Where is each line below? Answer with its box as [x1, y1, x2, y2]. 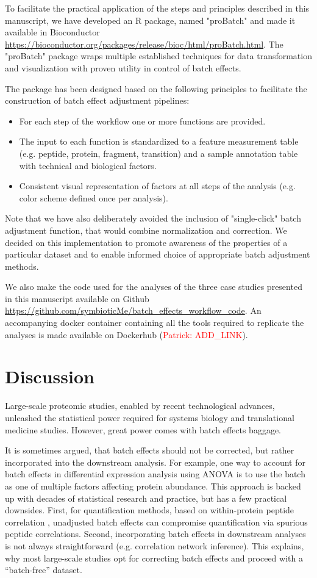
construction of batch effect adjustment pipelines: [5, 94, 190, 107]
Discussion [5, 364, 94, 389]
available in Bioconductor [5, 26, 100, 38]
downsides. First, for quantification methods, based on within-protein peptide [5, 504, 294, 516]
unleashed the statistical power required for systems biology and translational [5, 411, 294, 424]
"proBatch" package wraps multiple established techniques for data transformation [5, 49, 312, 62]
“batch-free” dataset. [5, 563, 82, 576]
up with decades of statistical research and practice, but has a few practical [5, 491, 287, 504]
